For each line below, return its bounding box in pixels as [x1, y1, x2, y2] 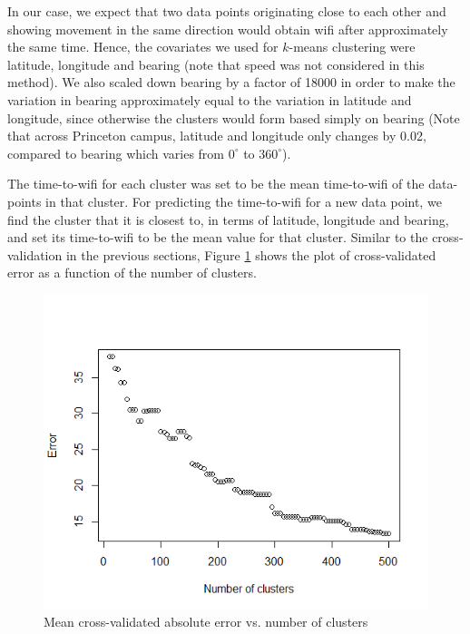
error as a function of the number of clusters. [7, 263, 257, 282]
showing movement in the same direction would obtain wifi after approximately [7, 19, 448, 38]
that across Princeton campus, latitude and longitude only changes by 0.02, [7, 126, 426, 145]
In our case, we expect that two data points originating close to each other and [7, 2, 446, 20]
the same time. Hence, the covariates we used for [7, 37, 279, 56]
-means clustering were [289, 37, 416, 56]
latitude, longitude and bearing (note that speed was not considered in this [7, 54, 425, 73]
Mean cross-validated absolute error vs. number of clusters [44, 612, 368, 631]
